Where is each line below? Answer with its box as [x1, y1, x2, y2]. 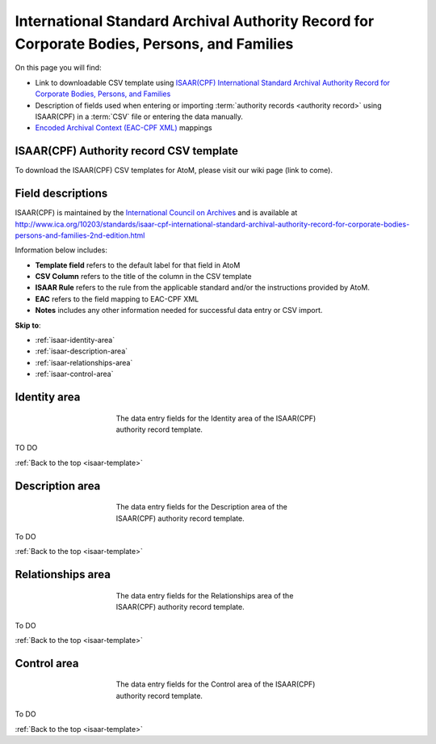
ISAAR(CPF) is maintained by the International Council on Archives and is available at [15, 208, 298, 218]
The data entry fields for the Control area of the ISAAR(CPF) [115, 679, 316, 689]
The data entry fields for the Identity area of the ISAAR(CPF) [115, 413, 317, 423]
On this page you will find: [15, 63, 102, 73]
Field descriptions [15, 187, 108, 201]
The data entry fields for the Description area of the [115, 502, 288, 512]
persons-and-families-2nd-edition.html [15, 230, 145, 240]
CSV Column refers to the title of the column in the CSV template [35, 272, 252, 281]
